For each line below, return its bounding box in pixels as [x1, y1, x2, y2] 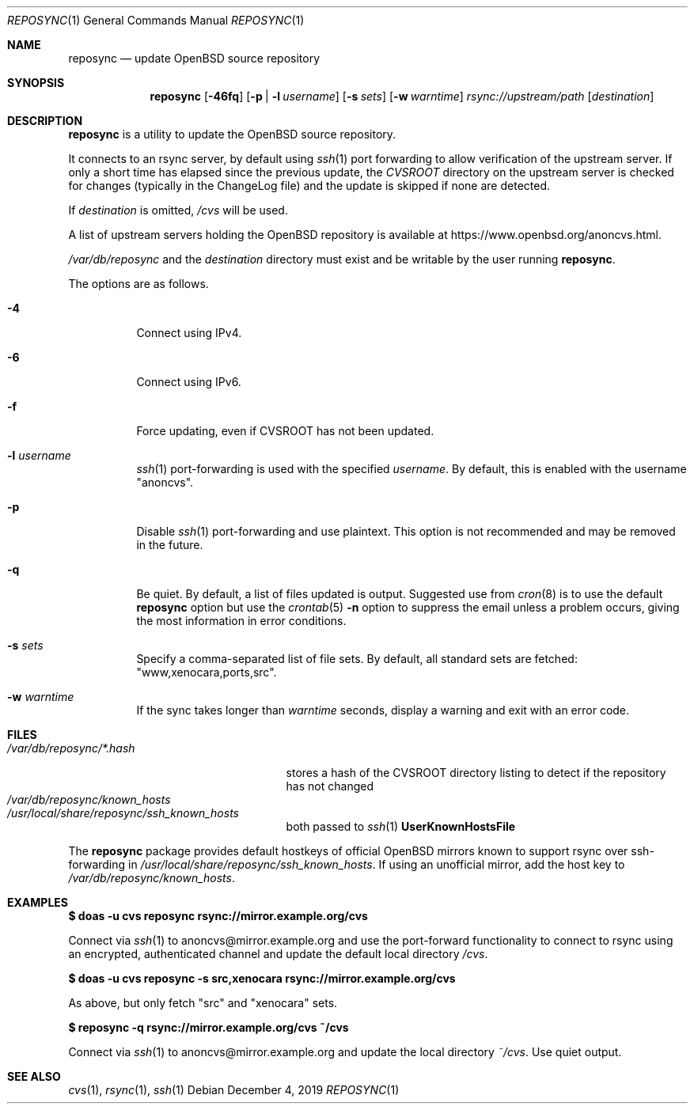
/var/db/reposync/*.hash [7, 741, 135, 755]
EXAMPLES [7, 896, 68, 909]
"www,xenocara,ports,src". [136, 665, 277, 679]
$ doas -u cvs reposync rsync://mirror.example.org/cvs [68, 909, 368, 922]
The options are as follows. [68, 277, 209, 290]
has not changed [286, 779, 374, 793]
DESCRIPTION [7, 114, 83, 127]
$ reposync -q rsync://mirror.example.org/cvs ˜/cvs [68, 1021, 349, 1034]
